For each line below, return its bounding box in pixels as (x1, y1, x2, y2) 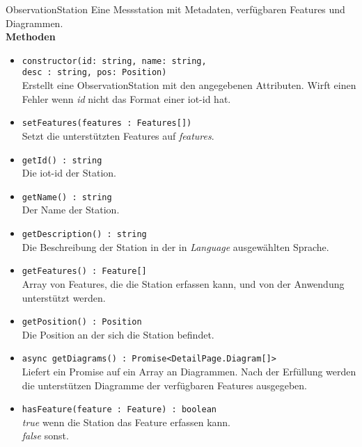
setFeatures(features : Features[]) (22, 118, 192, 129)
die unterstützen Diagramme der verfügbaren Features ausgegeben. (22, 377, 307, 392)
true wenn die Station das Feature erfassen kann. (22, 414, 230, 429)
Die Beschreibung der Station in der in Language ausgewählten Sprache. (22, 239, 329, 254)
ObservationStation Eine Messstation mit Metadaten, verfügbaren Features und (6, 2, 345, 16)
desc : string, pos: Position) (22, 67, 167, 78)
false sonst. (22, 428, 69, 443)
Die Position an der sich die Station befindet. (22, 327, 214, 341)
